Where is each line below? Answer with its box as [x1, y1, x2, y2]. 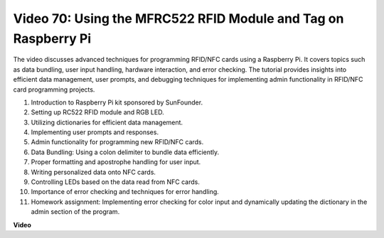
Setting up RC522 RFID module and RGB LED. [31, 108, 164, 117]
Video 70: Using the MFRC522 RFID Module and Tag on [13, 11, 344, 26]
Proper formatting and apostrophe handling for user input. [31, 158, 201, 166]
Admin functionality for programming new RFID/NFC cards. [31, 138, 204, 146]
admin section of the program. [31, 207, 120, 216]
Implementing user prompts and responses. [31, 128, 159, 136]
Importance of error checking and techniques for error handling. [31, 188, 220, 196]
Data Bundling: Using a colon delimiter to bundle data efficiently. [31, 148, 220, 156]
